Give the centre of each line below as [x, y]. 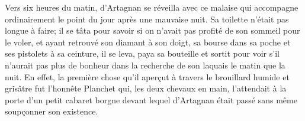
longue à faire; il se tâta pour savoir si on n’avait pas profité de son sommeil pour [152, 30]
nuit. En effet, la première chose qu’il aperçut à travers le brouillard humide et [147, 76]
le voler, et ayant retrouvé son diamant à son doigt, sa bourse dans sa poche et [148, 42]
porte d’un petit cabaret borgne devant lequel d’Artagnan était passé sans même [151, 99]
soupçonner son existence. [52, 111]
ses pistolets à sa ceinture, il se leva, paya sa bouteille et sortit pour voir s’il [142, 53]
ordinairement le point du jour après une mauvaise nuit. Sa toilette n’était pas [147, 19]
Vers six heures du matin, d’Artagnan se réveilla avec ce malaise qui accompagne [152, 7]
